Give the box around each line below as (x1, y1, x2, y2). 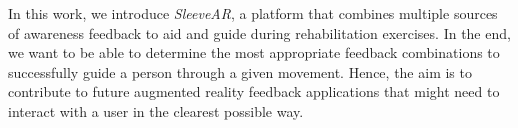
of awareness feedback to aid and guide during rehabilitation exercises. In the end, (8, 22, 511, 43)
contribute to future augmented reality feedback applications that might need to (8, 81, 500, 102)
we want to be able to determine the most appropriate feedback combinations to (8, 42, 500, 63)
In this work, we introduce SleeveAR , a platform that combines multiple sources (8, 3, 498, 23)
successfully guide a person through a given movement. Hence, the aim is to (8, 61, 472, 82)
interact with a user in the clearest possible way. (8, 100, 304, 121)
